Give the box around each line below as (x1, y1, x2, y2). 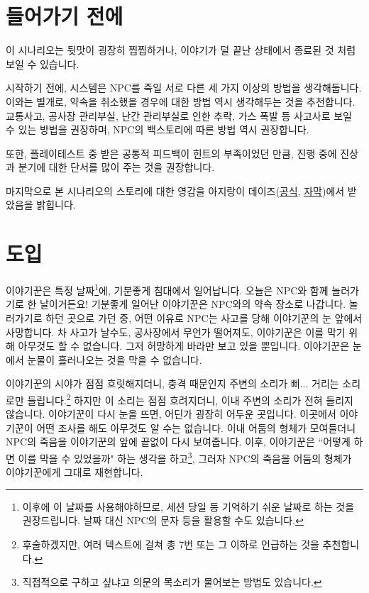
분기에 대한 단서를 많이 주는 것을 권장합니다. (18, 160, 215, 174)
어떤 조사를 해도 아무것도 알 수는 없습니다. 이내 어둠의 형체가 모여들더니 (36, 420, 356, 435)
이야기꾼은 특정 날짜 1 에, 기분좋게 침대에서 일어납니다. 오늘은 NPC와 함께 (6, 281, 329, 297)
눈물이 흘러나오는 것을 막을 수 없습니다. (27, 352, 202, 367)
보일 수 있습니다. (6, 56, 79, 71)
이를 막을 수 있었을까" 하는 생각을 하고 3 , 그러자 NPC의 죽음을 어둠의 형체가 (18, 449, 352, 465)
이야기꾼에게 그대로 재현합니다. (6, 465, 143, 480)
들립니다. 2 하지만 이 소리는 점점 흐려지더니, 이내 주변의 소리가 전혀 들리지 (27, 391, 353, 407)
